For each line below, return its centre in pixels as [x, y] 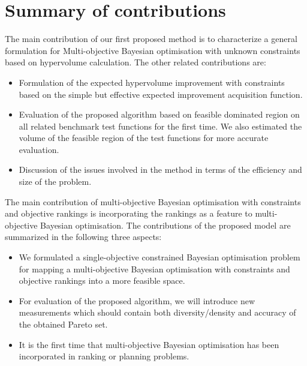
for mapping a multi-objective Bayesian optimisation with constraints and [154, 268]
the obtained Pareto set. [63, 324]
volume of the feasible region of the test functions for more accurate [144, 138]
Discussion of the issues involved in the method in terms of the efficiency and [160, 169]
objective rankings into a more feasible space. [102, 280]
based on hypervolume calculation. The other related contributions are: [136, 62]
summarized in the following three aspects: [83, 237]
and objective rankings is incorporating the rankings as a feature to [129, 213]
